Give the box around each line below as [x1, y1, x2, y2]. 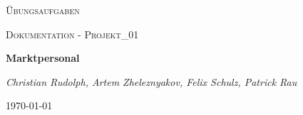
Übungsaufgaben [6, 3, 80, 17]
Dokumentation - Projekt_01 [6, 26, 139, 41]
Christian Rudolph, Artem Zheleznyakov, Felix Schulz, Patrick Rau [6, 74, 297, 89]
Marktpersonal [6, 50, 80, 65]
